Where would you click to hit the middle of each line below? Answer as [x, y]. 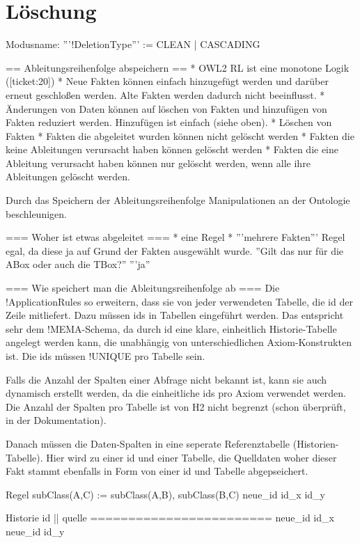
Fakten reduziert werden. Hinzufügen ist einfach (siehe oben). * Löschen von [169, 122]
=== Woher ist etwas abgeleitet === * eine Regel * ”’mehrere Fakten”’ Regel [175, 237]
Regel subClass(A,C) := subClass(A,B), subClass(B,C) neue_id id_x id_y [165, 494]
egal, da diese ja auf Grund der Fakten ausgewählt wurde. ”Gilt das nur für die [175, 250]
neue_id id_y [35, 531]
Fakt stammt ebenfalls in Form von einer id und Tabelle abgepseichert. [157, 471]
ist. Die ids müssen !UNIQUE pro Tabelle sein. [105, 356]
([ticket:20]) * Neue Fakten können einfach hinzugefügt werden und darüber [167, 81]
